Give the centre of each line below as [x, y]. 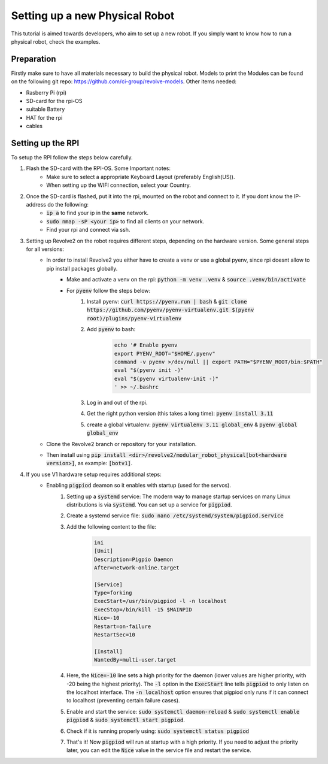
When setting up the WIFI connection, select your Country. [119, 185]
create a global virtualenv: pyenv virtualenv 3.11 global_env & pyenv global [192, 425]
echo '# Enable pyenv [146, 345]
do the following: [68, 205]
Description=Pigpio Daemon [133, 559]
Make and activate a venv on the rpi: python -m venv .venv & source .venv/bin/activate [186, 280]
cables [34, 126]
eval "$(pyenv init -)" [149, 370]
